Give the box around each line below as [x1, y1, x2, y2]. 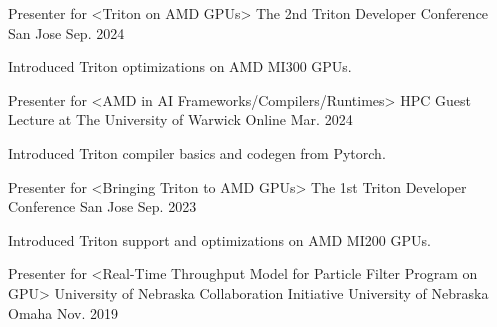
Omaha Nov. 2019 [8, 302, 119, 323]
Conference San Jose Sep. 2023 [8, 196, 197, 217]
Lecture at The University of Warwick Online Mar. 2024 [8, 109, 353, 130]
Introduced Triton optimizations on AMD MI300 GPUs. [8, 56, 352, 77]
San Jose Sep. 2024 [8, 22, 125, 43]
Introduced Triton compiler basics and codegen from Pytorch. [8, 142, 386, 163]
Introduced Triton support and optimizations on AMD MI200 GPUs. [8, 229, 431, 250]
